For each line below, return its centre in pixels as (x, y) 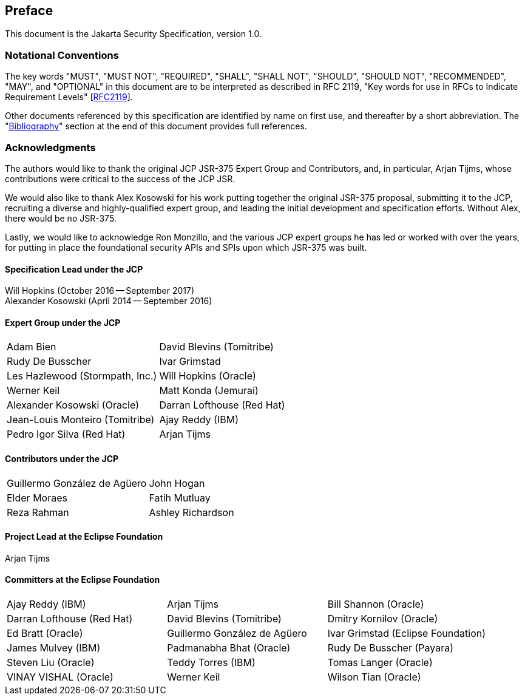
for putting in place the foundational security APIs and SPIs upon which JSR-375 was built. (186, 247)
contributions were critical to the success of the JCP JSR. (120, 178)
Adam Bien (32, 347)
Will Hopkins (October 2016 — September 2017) (100, 291)
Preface (29, 11)
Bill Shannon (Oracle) (376, 604)
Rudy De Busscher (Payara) (391, 648)
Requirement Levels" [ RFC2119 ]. (69, 97)
